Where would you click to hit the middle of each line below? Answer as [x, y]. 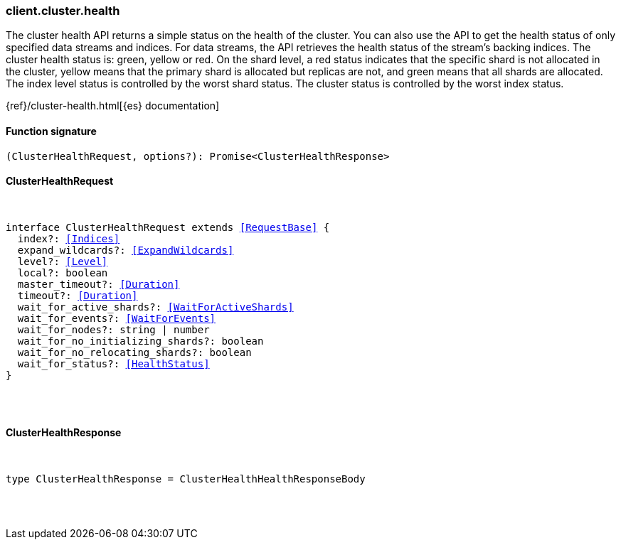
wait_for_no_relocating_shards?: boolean [134, 352]
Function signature [51, 131]
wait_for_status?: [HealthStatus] [113, 363]
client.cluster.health [63, 11]
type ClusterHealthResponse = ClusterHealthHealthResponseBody [186, 479]
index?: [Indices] [69, 238]
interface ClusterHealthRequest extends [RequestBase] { [168, 227]
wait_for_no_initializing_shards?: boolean [140, 341]
